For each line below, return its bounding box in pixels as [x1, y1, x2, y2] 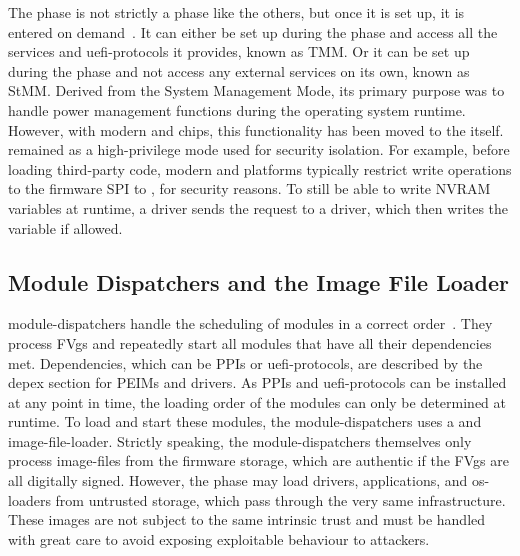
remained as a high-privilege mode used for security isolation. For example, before [8, 139, 510, 160]
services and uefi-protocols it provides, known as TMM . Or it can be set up [8, 41, 470, 62]
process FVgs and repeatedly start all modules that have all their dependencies [8, 332, 492, 353]
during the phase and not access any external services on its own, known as [8, 60, 470, 81]
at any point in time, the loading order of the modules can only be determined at [8, 391, 506, 412]
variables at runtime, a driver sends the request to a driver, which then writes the [8, 197, 509, 218]
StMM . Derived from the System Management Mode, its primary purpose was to [8, 80, 505, 101]
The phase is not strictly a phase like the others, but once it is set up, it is [8, 2, 465, 22]
